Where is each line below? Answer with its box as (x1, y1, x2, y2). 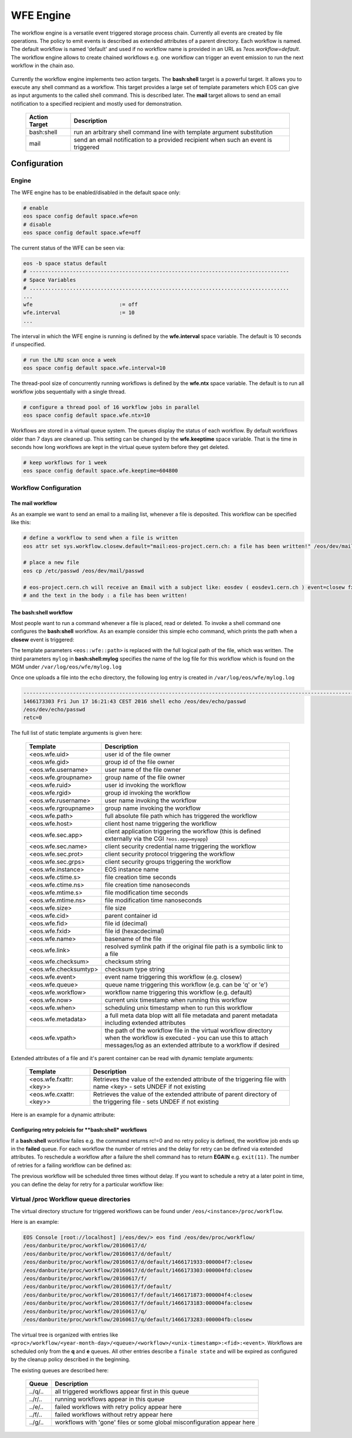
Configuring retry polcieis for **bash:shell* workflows (11, 1126, 147, 1133)
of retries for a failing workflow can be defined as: (11, 1162, 132, 1169)
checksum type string (104, 965, 165, 973)
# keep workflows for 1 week (23, 459, 107, 466)
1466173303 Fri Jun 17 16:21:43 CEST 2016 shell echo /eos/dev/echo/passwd (23, 698, 246, 704)
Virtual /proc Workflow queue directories (11, 1195, 131, 1203)
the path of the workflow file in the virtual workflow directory (104, 1026, 273, 1034)
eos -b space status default (23, 260, 107, 266)
